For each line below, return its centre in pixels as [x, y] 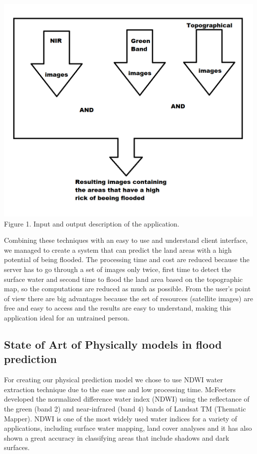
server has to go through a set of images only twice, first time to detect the [118, 269]
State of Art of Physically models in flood [113, 344]
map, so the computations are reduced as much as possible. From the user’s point [128, 289]
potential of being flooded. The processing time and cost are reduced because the [127, 259]
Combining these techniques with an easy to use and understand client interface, [126, 240]
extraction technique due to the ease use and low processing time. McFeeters [120, 389]
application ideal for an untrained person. [67, 317]
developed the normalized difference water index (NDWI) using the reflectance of [127, 399]
